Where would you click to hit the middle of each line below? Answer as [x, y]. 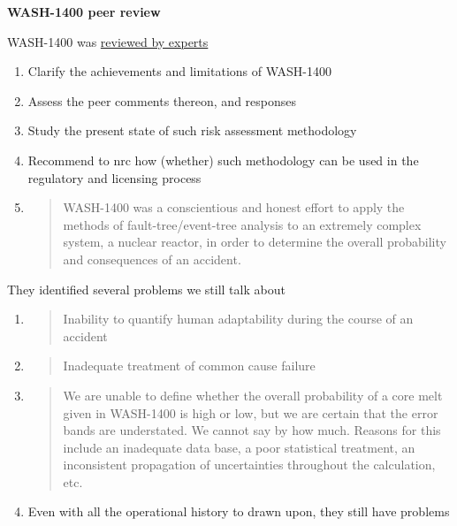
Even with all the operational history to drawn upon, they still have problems [239, 511]
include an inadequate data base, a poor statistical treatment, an [239, 447]
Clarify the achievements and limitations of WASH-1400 [179, 71]
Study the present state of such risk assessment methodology [192, 130]
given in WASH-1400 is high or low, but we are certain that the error [251, 412]
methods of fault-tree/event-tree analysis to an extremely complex [242, 224]
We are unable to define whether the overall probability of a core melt [253, 395]
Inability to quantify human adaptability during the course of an [238, 319]
